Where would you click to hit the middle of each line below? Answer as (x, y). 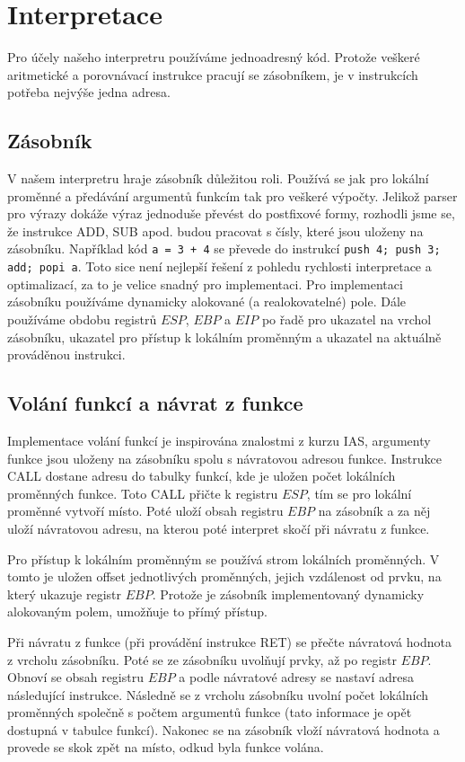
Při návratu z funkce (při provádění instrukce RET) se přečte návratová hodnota (229, 641)
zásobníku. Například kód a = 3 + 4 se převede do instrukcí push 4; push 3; (224, 248)
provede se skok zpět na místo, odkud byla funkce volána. (166, 747)
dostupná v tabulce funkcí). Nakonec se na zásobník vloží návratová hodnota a (224, 729)
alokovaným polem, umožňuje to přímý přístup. (137, 611)
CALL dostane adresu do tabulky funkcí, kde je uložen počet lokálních (202, 476)
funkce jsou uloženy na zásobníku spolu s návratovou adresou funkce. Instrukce (224, 458)
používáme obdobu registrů (82, 319)
